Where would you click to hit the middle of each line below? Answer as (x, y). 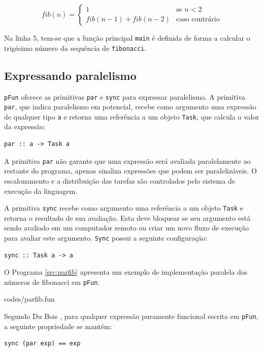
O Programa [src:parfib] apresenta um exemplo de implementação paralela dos (126, 272)
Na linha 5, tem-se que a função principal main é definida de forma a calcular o (127, 38)
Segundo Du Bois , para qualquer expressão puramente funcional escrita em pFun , (131, 316)
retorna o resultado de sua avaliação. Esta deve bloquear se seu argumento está (127, 217)
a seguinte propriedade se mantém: (58, 326)
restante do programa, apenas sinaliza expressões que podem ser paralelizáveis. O (130, 171)
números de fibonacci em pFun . (52, 282)
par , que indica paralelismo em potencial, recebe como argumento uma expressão (130, 107)
